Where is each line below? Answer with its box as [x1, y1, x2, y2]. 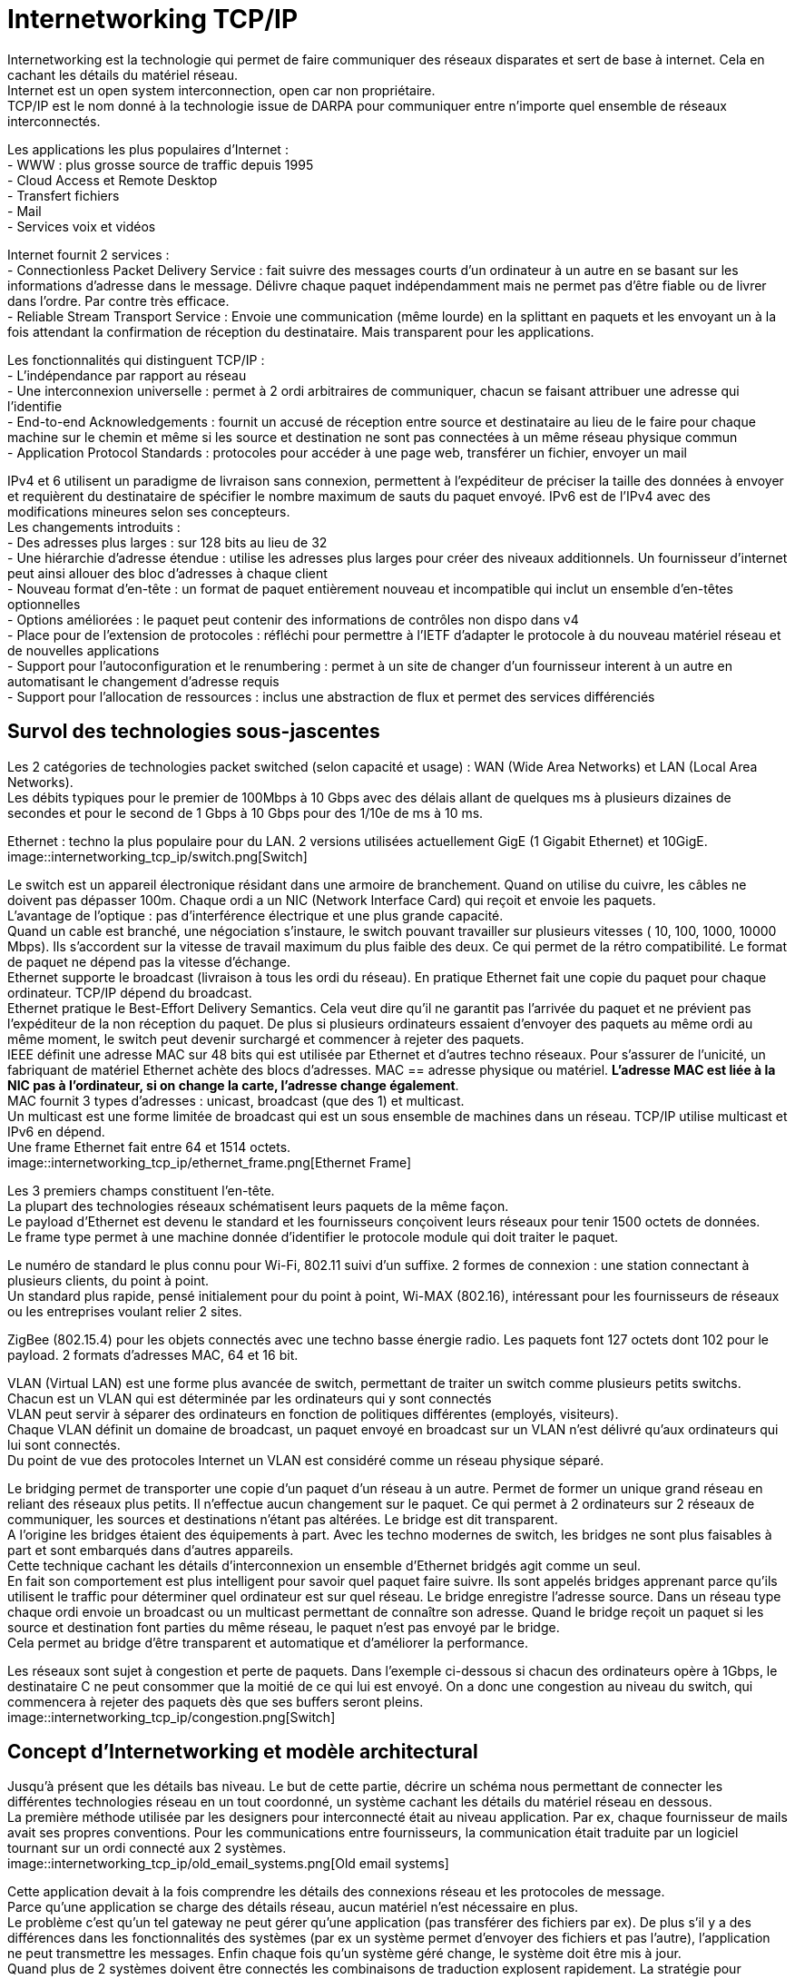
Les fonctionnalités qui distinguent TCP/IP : [7, 351, 265, 368]
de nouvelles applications [7, 642, 160, 658]
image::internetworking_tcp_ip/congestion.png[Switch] [7, 1708, 336, 1725]
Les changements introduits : [7, 518, 181, 535]
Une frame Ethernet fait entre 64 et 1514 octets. [7, 1138, 291, 1155]
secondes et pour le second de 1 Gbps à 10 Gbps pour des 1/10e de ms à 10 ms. [7, 804, 484, 821]
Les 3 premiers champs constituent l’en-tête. [7, 1182, 275, 1198]
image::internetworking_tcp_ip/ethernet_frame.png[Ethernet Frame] [7, 1154, 412, 1170]
